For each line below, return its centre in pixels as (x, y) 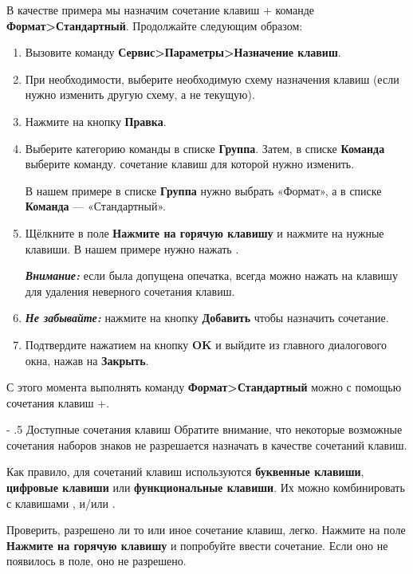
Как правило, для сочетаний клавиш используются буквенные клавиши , (185, 472)
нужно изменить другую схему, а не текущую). (140, 94)
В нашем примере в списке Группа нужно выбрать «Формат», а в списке (203, 190)
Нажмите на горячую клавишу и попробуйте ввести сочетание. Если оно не (197, 545)
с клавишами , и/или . (61, 503)
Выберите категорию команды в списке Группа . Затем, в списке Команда (205, 148)
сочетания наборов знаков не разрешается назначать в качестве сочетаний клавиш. (207, 444)
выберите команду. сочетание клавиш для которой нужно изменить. (190, 164)
